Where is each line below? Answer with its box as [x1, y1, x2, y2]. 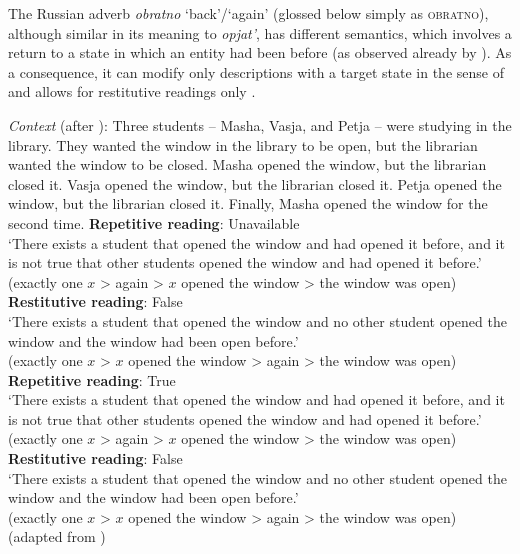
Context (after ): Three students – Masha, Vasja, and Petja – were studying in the [8, 114, 512, 135]
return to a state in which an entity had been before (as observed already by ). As [8, 42, 512, 63]
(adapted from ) [8, 526, 106, 547]
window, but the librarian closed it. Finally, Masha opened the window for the [8, 193, 488, 214]
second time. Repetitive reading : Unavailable [8, 212, 300, 233]
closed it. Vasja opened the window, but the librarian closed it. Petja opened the [8, 173, 502, 194]
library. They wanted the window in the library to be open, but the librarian [8, 134, 478, 155]
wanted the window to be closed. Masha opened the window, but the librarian [8, 154, 487, 175]
